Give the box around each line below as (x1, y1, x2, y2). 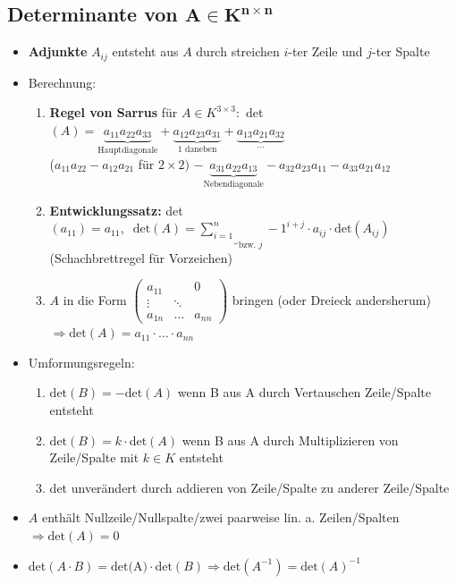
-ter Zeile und (288, 42, 363, 61)
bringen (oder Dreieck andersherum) (232, 290, 431, 309)
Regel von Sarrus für (49, 103, 178, 122)
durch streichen (196, 42, 280, 61)
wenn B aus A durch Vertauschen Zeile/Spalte (177, 383, 431, 402)
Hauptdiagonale (97, 146, 158, 156)
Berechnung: (28, 72, 97, 91)
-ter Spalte (372, 42, 430, 61)
